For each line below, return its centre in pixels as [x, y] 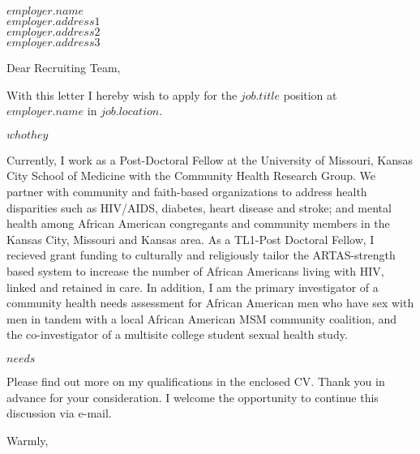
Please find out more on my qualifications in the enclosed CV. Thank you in [196, 381]
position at [310, 94]
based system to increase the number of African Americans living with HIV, [195, 270]
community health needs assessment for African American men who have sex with [210, 303]
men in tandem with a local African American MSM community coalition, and [202, 318]
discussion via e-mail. [59, 413]
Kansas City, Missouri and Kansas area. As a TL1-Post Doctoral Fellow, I [191, 239]
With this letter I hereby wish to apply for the [122, 94]
